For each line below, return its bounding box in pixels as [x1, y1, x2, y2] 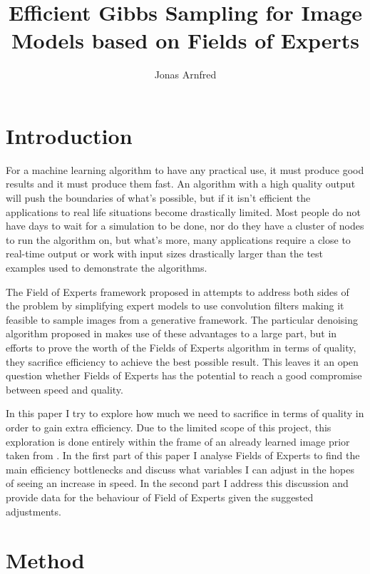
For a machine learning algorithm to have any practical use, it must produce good [6, 162, 364, 177]
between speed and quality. [6, 381, 123, 396]
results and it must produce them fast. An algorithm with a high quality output [6, 176, 356, 191]
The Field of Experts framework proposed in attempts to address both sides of [6, 284, 349, 299]
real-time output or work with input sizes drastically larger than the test [6, 246, 324, 261]
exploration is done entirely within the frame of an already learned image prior [6, 434, 350, 449]
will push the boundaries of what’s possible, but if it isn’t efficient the [6, 190, 311, 205]
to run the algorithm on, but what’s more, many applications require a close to [6, 232, 351, 247]
